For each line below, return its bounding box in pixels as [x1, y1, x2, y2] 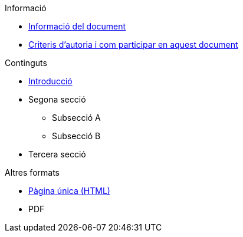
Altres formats [5, 167, 60, 177]
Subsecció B [52, 131, 101, 141]
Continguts [5, 58, 47, 68]
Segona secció [28, 94, 86, 104]
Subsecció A [52, 113, 101, 123]
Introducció [28, 76, 73, 86]
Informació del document [28, 21, 126, 31]
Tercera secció [28, 149, 86, 159]
